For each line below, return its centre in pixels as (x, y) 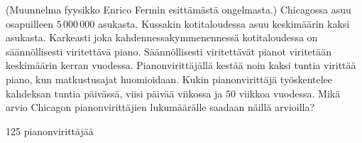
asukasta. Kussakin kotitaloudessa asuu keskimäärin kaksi (224, 23)
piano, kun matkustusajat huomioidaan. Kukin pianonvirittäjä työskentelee (169, 79)
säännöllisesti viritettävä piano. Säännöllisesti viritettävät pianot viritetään (169, 51)
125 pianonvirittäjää (50, 131)
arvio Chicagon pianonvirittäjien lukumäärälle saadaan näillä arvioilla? (160, 107)
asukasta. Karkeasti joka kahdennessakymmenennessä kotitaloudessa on (162, 37)
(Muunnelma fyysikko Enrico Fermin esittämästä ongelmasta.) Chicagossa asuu (179, 9)
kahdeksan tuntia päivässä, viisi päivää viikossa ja (114, 93)
